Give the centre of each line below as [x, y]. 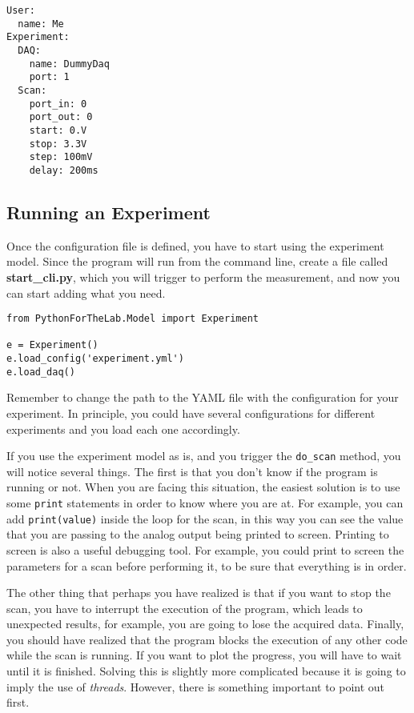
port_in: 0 [58, 104]
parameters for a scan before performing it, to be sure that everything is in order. [207, 565]
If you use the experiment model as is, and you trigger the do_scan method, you [204, 456]
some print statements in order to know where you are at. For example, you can [205, 503]
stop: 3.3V [58, 144]
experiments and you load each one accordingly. [123, 429]
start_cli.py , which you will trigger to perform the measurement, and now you [203, 276]
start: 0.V [58, 130]
